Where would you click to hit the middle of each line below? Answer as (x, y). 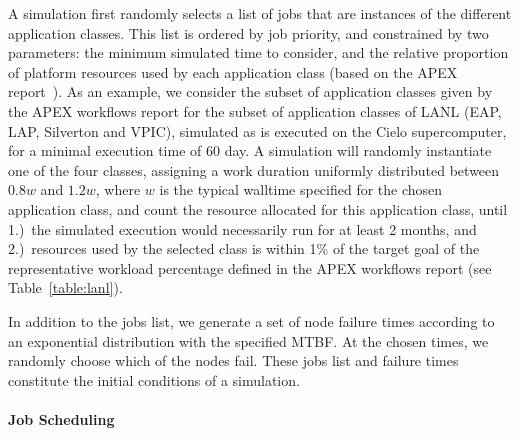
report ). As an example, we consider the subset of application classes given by (250, 91)
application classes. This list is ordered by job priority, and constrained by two (248, 32)
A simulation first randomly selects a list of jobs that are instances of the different (260, 13)
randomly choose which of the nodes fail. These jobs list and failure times (233, 360)
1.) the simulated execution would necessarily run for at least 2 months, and (242, 228)
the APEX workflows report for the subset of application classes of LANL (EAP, (255, 110)
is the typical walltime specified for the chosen (301, 189)
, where (118, 189)
